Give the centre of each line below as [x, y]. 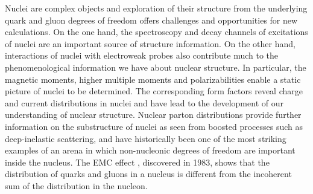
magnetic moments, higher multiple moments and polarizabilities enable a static [153, 79]
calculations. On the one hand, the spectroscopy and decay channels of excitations [156, 32]
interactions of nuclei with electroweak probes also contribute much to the [142, 55]
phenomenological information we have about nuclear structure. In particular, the [156, 67]
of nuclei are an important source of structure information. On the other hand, [150, 43]
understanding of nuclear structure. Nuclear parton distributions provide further [153, 115]
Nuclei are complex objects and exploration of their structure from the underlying [156, 8]
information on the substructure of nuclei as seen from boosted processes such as [154, 126]
